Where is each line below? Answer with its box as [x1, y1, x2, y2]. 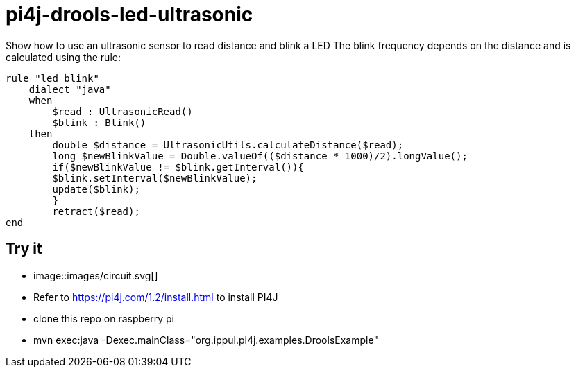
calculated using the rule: [6, 51, 121, 63]
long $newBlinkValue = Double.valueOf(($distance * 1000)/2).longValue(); [52, 150, 468, 162]
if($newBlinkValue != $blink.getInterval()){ [52, 161, 304, 173]
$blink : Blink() [52, 116, 146, 128]
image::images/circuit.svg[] [33, 269, 158, 281]
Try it [6, 240, 42, 258]
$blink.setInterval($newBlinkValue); [52, 172, 257, 184]
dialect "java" [28, 83, 111, 95]
